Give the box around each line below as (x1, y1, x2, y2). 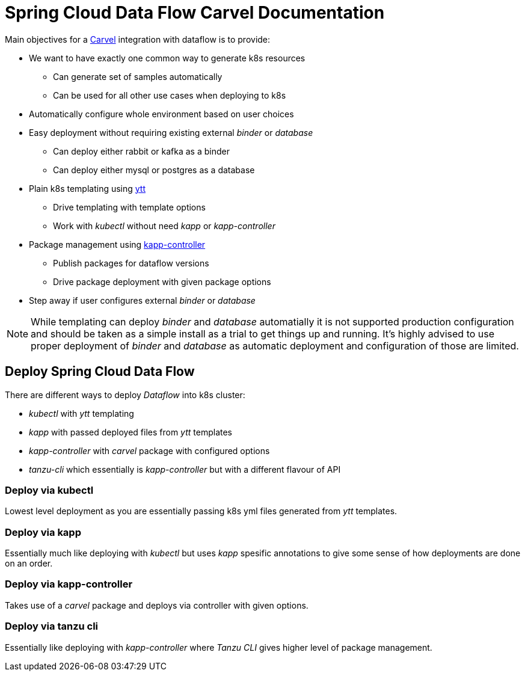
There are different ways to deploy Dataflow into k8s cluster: (5, 389, 245, 400)
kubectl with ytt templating (29, 408, 134, 419)
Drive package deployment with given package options (53, 276, 271, 287)
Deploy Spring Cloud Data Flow (5, 364, 195, 379)
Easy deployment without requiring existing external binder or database (29, 127, 313, 138)
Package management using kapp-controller (29, 239, 206, 250)
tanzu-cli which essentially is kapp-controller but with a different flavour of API (29, 464, 341, 475)
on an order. (5, 558, 53, 569)
